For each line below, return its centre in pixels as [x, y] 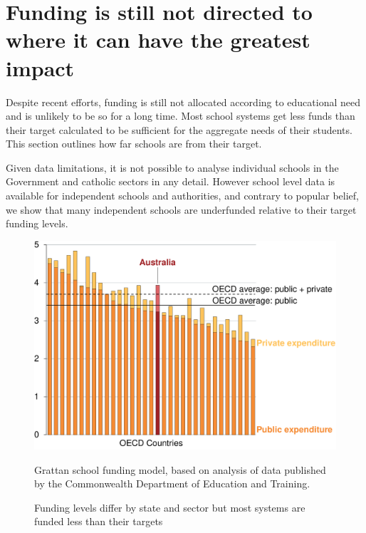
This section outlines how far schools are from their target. [134, 144]
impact [40, 67]
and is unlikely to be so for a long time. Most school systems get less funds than [181, 116]
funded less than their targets [99, 521]
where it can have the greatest [158, 40]
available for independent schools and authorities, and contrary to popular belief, [182, 196]
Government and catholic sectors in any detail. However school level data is [171, 181]
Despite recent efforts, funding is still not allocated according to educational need [183, 102]
